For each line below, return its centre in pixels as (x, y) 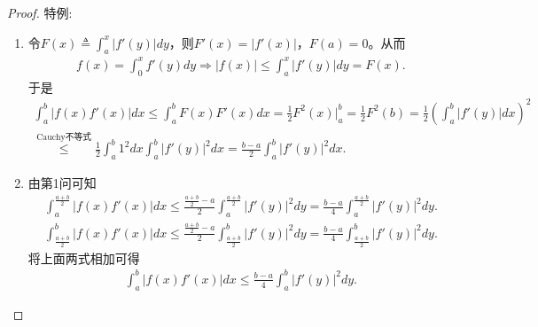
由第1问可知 (62, 182)
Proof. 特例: (40, 12)
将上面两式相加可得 (84, 257)
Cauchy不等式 (64, 138)
